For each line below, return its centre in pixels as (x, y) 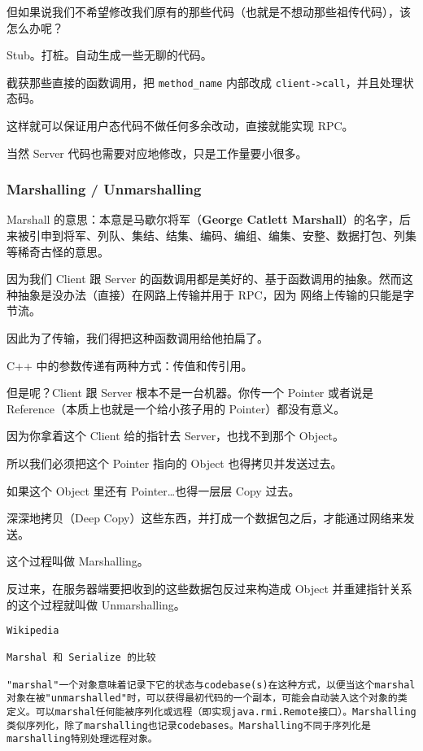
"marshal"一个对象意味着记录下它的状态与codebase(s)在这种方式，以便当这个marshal (211, 685)
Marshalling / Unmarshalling (104, 189)
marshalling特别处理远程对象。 (82, 739)
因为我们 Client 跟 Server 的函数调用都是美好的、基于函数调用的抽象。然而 (204, 279)
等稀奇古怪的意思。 (58, 251)
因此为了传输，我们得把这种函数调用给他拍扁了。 (137, 338)
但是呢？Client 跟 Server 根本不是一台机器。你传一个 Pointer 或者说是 (190, 393)
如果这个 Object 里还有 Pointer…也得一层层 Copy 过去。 (153, 490)
